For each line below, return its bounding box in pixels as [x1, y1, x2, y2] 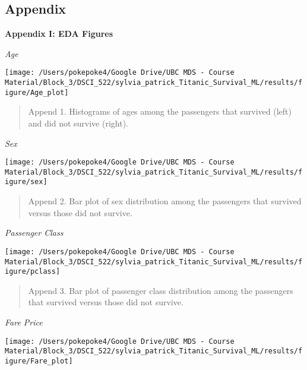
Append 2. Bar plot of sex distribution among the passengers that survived [28, 195, 302, 207]
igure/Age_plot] [5, 88, 69, 97]
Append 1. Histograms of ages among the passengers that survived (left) [28, 105, 292, 118]
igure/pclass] [5, 267, 61, 276]
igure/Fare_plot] [5, 356, 73, 365]
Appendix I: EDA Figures [5, 27, 113, 40]
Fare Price [5, 316, 43, 328]
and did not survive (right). [28, 116, 128, 129]
